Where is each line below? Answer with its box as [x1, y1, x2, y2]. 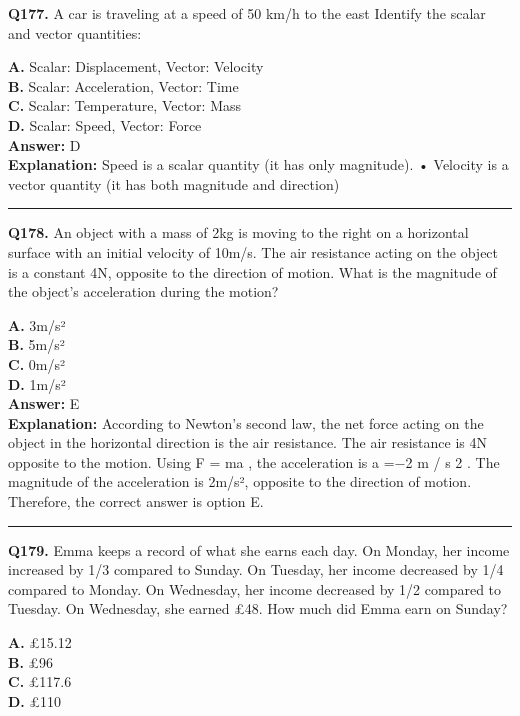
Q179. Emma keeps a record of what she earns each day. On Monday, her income [8, 539, 510, 560]
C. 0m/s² [8, 353, 65, 374]
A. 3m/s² [8, 314, 66, 335]
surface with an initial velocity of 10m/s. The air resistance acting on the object [8, 241, 499, 262]
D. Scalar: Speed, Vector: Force [8, 114, 202, 135]
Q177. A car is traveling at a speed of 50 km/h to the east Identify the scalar [8, 3, 486, 23]
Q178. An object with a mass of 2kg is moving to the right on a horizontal [8, 222, 469, 243]
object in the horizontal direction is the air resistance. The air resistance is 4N [8, 432, 487, 453]
